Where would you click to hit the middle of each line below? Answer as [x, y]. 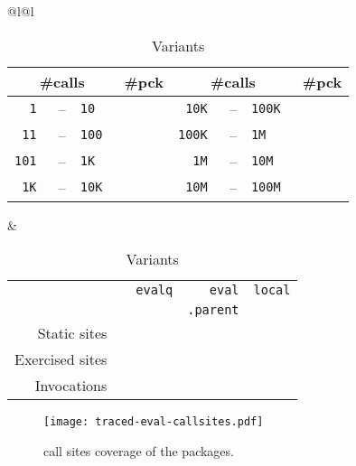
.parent [213, 310]
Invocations [71, 386]
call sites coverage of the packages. [139, 450]
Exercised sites [61, 359]
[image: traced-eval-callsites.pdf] [154, 422]
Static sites [72, 333]
